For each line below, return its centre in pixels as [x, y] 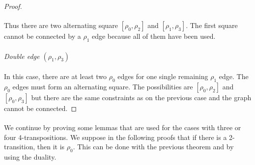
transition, [20, 147]
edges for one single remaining [163, 76]
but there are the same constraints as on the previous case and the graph [141, 97]
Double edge [22, 56]
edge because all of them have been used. [154, 36]
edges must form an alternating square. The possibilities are [103, 86]
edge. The [234, 76]
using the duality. [30, 157]
